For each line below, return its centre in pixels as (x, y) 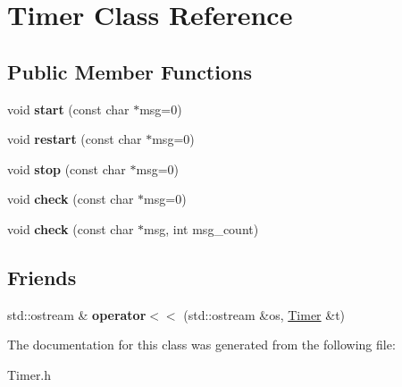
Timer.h (29, 374)
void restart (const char (75, 139)
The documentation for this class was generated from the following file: (201, 345)
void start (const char (68, 109)
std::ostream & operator (77, 314)
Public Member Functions (130, 71)
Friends (42, 277)
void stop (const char (67, 168)
